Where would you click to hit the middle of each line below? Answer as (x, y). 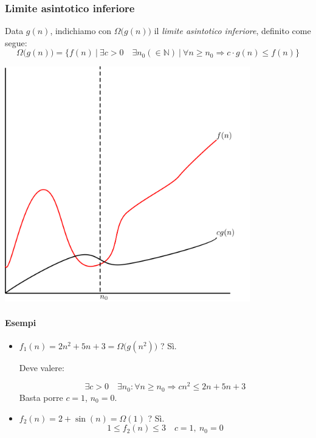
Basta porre (41, 397)
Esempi (21, 322)
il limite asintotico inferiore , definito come (232, 31)
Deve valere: (42, 367)
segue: (16, 42)
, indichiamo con (81, 31)
